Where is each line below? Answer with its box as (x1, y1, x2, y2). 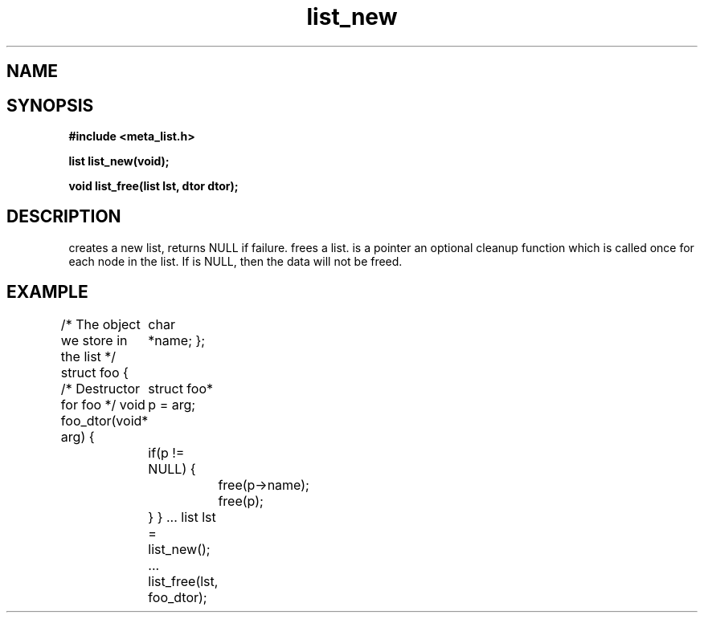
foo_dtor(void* (60, 412, 149, 429)
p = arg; (148, 396, 196, 413)
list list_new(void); (68, 154, 170, 169)
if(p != (148, 444, 185, 461)
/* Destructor (60, 380, 141, 397)
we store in (60, 332, 128, 348)
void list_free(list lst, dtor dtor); (68, 179, 239, 193)
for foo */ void (60, 396, 145, 413)
